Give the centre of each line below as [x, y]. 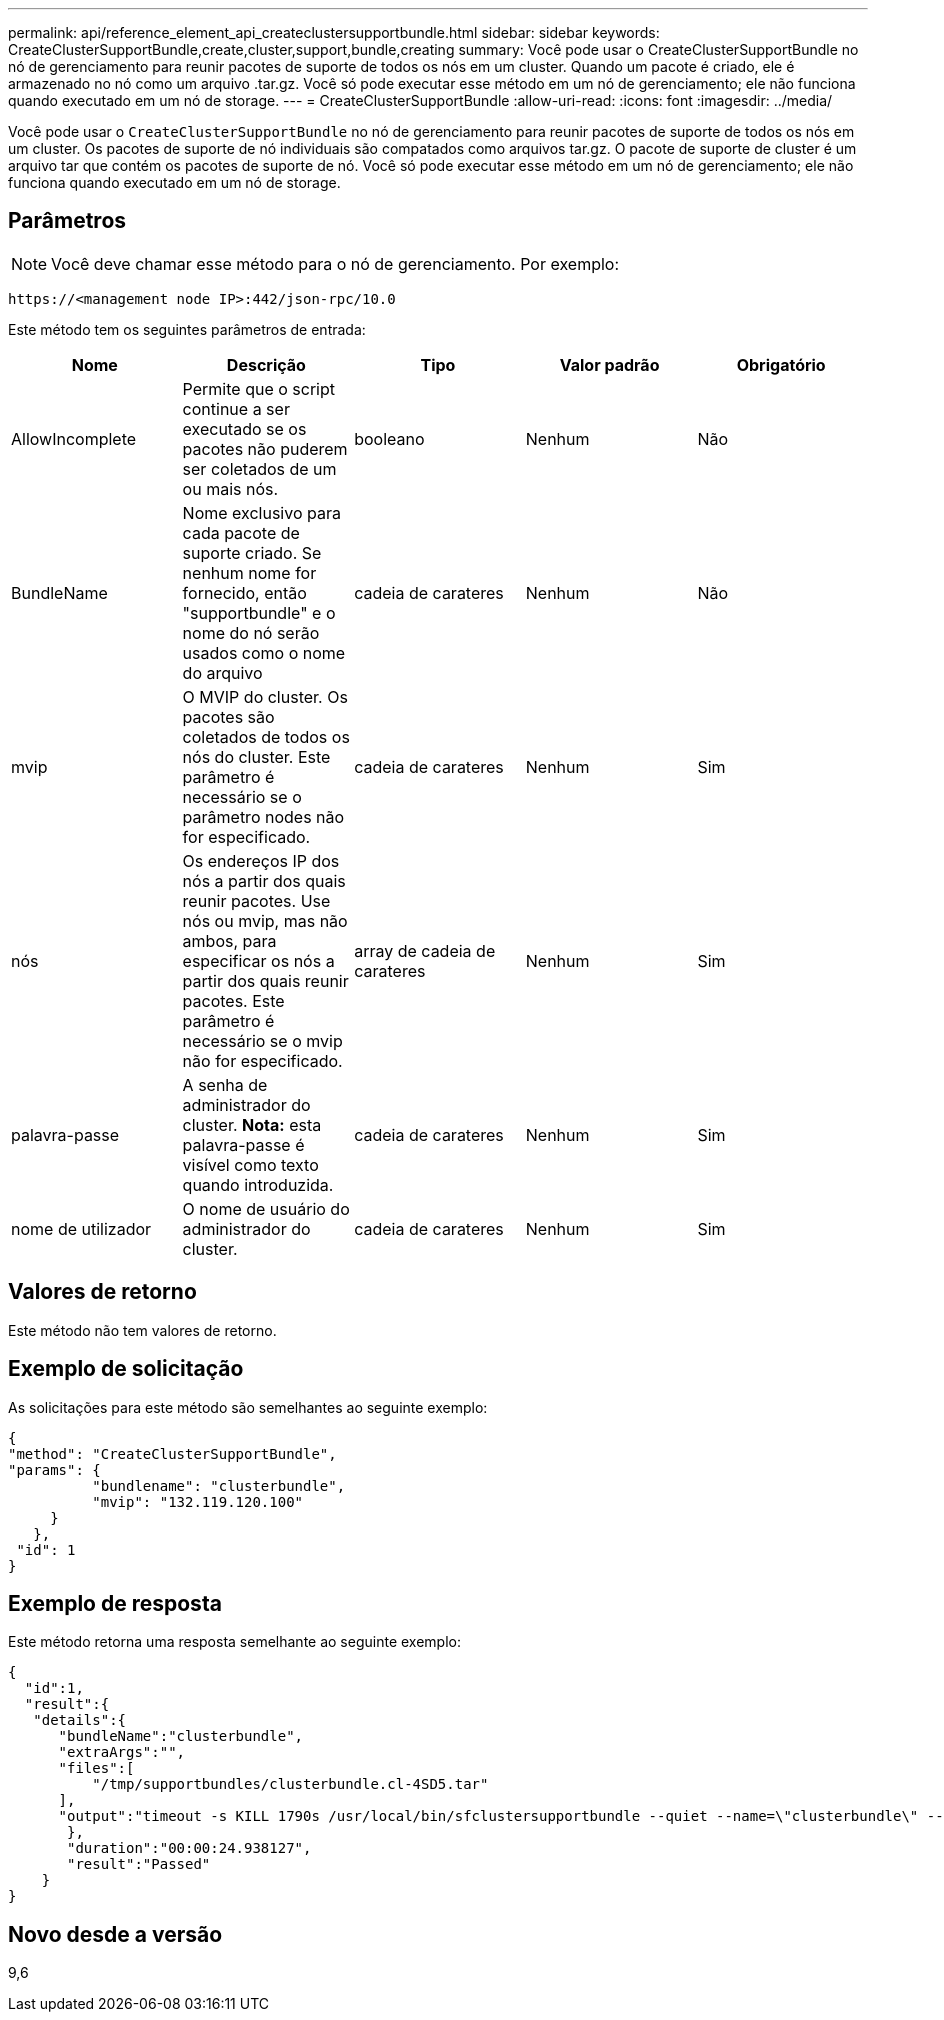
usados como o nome [264, 652]
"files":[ [96, 1768]
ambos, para [229, 940]
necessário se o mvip [262, 1040]
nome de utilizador [81, 1228]
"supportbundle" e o [259, 612]
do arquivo [222, 672]
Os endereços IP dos [261, 860]
